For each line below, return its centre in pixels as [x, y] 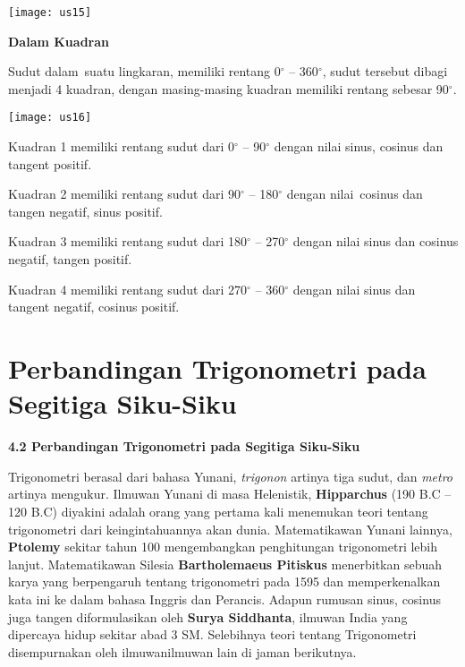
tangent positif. [50, 163]
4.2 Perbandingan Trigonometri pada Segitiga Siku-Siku [184, 446]
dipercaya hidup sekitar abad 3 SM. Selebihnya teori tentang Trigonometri [212, 634]
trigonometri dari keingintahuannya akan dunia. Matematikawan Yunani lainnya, [230, 529]
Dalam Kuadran [59, 41]
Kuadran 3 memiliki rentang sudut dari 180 [128, 241]
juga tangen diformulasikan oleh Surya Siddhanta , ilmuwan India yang [208, 616]
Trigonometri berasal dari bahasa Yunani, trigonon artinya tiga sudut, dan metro [231, 476]
